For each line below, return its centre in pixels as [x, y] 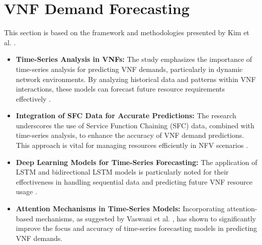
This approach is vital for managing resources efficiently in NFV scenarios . [132, 145]
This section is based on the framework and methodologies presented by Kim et [127, 32]
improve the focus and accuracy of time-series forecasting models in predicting [137, 228]
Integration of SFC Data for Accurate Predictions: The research [126, 115]
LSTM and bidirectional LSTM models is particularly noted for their [122, 172]
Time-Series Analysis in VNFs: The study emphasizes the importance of [134, 59]
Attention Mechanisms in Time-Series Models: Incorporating [120, 209]
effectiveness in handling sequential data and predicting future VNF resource [134, 181]
